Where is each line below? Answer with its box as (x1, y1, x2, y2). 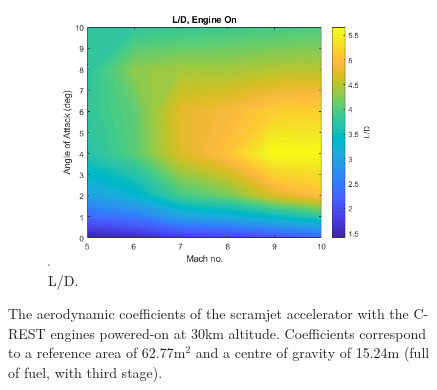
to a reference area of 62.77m (8, 342, 186, 363)
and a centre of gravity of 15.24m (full (195, 342, 430, 363)
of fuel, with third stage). (8, 361, 163, 382)
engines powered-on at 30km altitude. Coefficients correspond (50, 322, 426, 343)
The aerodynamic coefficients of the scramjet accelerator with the (8, 303, 409, 324)
